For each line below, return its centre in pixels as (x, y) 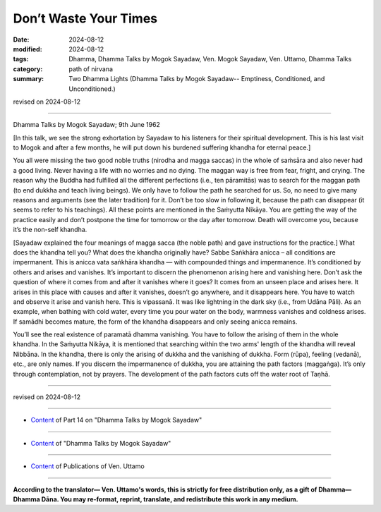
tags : (21, 59)
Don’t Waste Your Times (85, 18)
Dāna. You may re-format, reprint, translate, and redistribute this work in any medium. (170, 499)
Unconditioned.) (92, 89)
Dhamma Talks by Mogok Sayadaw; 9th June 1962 (86, 125)
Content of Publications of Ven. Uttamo (87, 466)
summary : (29, 79)
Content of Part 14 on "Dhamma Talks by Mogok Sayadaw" (116, 420)
